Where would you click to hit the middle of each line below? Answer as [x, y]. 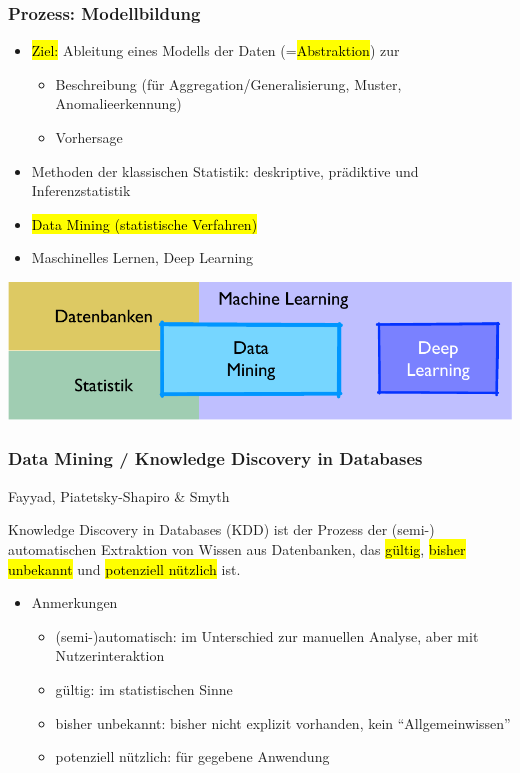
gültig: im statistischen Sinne [144, 688]
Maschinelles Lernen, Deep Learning [142, 257]
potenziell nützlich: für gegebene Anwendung [192, 756]
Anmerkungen [74, 602]
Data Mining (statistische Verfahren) [144, 223]
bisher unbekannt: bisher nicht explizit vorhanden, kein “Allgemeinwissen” [283, 722]
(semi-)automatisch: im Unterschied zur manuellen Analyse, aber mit [267, 635]
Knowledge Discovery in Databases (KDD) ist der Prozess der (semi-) [221, 529]
